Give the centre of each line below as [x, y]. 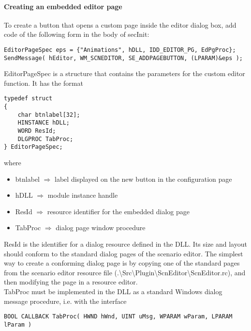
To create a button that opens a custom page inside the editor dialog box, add [120, 24]
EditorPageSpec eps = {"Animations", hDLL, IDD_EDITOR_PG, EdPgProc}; [120, 50]
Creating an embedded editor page [63, 6]
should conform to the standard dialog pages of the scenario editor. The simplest [124, 253]
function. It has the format [44, 83]
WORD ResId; [37, 131]
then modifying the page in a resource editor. [71, 282]
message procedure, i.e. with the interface [65, 301]
